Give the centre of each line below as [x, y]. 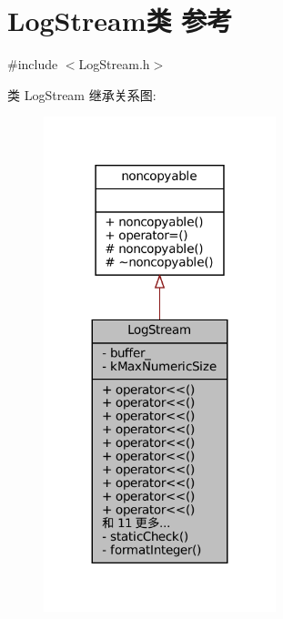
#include [33, 64]
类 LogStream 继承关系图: [82, 94]
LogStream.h [114, 64]
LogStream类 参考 [120, 20]
